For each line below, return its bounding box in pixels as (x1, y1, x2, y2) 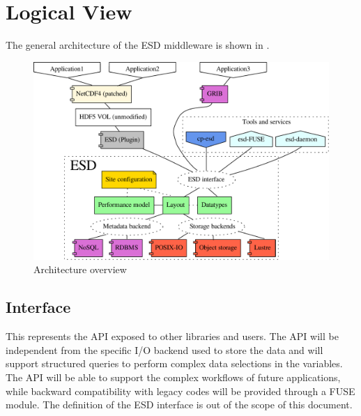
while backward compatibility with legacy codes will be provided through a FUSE (6, 383, 355, 398)
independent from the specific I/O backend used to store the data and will (6, 342, 323, 357)
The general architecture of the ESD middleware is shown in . (6, 38, 270, 52)
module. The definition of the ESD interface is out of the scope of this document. (6, 397, 353, 412)
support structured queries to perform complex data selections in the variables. (6, 356, 343, 371)
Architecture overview (33, 262, 127, 277)
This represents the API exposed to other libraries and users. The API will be (6, 329, 339, 344)
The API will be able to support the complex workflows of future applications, (6, 369, 341, 384)
